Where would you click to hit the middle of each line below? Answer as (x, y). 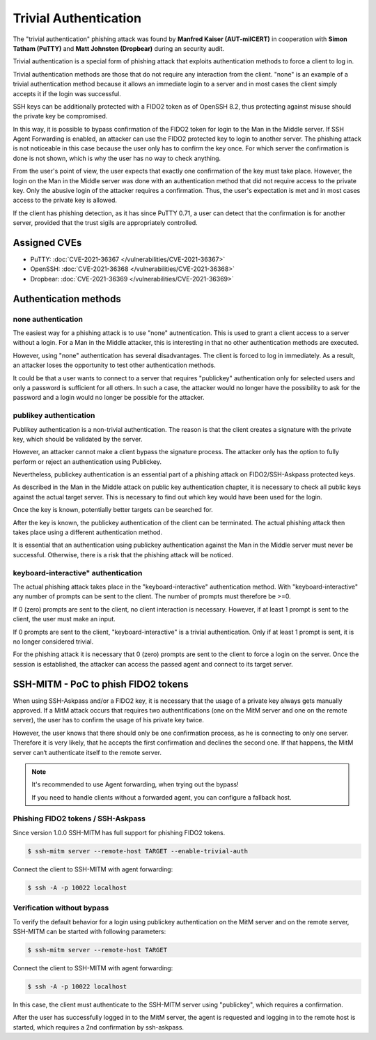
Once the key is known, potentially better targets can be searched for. (113, 510)
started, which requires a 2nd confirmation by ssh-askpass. (99, 1027)
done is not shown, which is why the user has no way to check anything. (117, 158)
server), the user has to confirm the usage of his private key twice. (109, 720)
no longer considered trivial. (53, 642)
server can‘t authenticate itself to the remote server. (87, 752)
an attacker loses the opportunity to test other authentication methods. (114, 365)
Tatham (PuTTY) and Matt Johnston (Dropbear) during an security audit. (119, 48)
